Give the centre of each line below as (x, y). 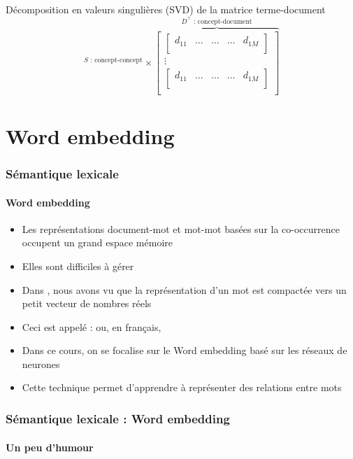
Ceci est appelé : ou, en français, (92, 326)
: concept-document (223, 21)
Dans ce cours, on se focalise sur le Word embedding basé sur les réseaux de (185, 350)
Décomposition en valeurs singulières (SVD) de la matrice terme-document (166, 9)
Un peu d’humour (50, 447)
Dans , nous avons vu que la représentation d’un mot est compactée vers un (184, 289)
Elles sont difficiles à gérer (78, 266)
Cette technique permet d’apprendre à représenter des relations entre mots (182, 387)
